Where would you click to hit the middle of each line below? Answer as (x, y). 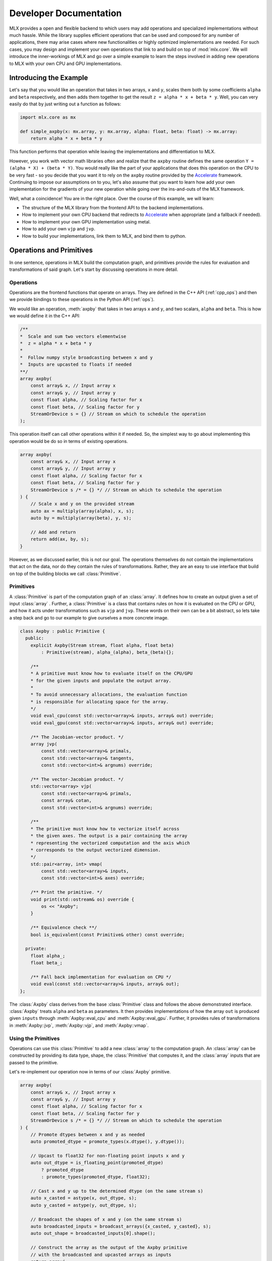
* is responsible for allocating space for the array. (99, 702)
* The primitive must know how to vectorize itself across (105, 829)
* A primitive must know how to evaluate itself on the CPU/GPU (112, 674)
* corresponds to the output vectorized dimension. (96, 850)
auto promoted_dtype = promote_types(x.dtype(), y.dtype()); (108, 1142)
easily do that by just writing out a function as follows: (65, 104)
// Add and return (53, 532)
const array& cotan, (66, 800)
